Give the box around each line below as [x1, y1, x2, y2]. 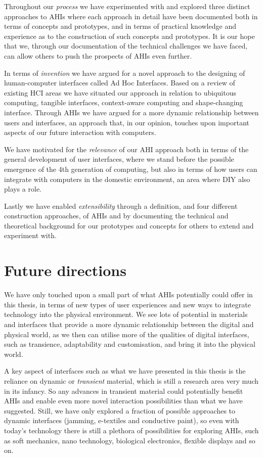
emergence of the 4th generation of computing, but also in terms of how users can [4, 163, 257, 174]
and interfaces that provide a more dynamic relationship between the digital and [4, 318, 254, 329]
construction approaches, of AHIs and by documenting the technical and [4, 210, 229, 221]
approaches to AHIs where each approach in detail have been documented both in [4, 11, 258, 21]
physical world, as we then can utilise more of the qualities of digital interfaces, [4, 329, 249, 339]
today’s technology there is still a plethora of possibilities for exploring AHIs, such [4, 425, 259, 435]
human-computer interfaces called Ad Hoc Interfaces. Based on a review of [4, 77, 235, 88]
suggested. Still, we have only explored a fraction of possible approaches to [4, 405, 236, 416]
